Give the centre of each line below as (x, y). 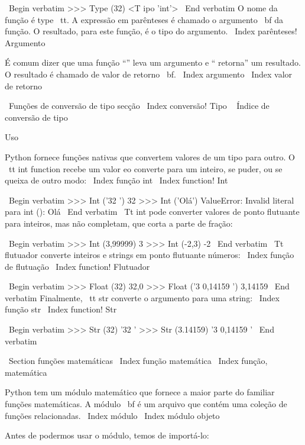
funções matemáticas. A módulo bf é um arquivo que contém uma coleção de (146, 404)
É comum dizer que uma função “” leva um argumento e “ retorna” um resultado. (153, 62)
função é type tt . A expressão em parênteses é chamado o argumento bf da (144, 19)
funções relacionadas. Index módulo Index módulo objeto (112, 415)
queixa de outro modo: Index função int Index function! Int (116, 180)
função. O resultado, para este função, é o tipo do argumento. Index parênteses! (151, 31)
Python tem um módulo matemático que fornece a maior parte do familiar (140, 392)
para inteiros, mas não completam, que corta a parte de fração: (119, 223)
